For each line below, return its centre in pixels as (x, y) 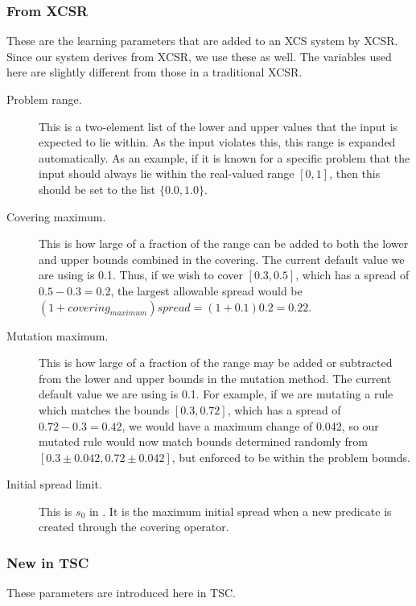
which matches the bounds (104, 409)
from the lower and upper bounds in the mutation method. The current (215, 378)
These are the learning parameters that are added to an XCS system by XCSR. (202, 41)
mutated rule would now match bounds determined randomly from (203, 441)
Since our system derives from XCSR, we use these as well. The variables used (199, 56)
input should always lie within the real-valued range (167, 173)
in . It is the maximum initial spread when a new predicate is (240, 511)
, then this (355, 173)
